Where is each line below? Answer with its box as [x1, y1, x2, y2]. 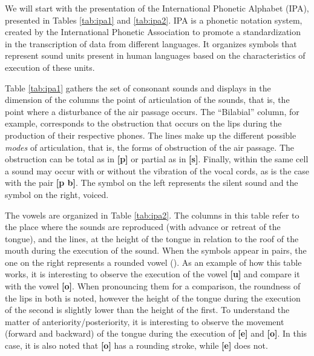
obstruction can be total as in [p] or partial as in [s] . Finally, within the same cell [5, 153, 309, 165]
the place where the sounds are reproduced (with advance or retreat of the [5, 220, 281, 233]
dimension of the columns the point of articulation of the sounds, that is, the [5, 93, 290, 106]
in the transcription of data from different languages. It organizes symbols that [5, 37, 297, 50]
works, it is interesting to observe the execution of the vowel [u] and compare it [5, 268, 300, 280]
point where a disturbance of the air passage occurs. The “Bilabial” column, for [5, 105, 299, 117]
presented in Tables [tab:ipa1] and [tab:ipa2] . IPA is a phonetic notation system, [5, 13, 303, 26]
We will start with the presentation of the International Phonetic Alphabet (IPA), [5, 2, 309, 14]
